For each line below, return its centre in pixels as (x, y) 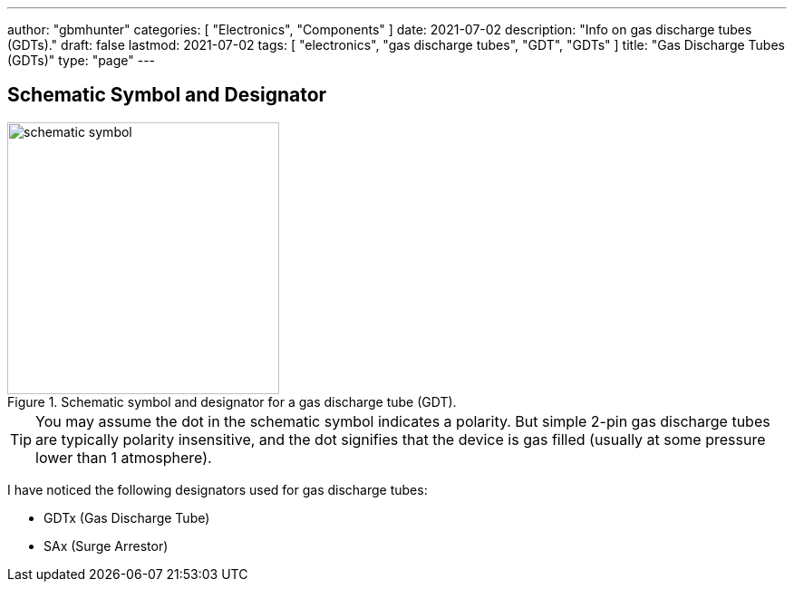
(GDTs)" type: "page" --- (82, 60)
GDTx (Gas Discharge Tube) (127, 517)
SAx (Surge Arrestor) (106, 546)
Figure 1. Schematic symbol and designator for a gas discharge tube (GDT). (232, 401)
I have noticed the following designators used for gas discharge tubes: (218, 489)
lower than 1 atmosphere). (124, 457)
